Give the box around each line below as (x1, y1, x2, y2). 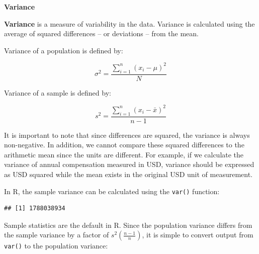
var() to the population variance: (4, 240, 108, 251)
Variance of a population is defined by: (4, 45, 123, 55)
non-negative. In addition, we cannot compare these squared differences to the (4, 139, 244, 150)
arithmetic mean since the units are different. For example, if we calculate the (4, 149, 244, 159)
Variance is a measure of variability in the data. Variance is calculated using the (4, 18, 255, 29)
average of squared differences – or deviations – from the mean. (4, 28, 199, 39)
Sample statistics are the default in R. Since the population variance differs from (4, 219, 252, 230)
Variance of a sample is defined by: (4, 87, 111, 98)
